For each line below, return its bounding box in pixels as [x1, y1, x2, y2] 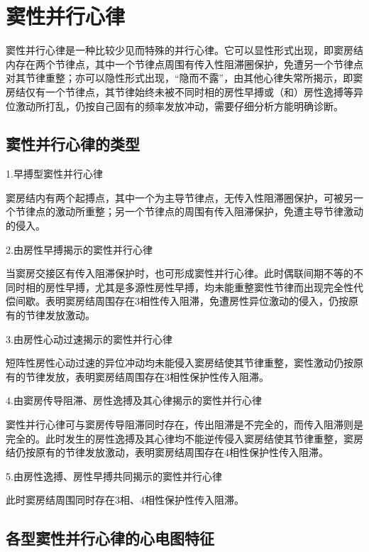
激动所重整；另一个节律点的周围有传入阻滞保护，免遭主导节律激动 [55, 204, 363, 219]
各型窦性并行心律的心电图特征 [6, 527, 214, 549]
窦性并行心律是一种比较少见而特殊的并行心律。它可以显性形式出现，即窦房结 [6, 43, 363, 58]
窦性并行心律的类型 [6, 133, 140, 155]
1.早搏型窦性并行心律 [6, 166, 103, 181]
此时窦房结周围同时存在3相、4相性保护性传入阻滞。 [6, 492, 244, 507]
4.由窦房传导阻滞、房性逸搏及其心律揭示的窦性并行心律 [6, 393, 262, 408]
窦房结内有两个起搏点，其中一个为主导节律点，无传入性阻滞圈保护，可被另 [6, 190, 353, 205]
